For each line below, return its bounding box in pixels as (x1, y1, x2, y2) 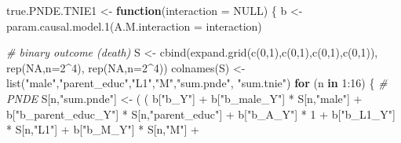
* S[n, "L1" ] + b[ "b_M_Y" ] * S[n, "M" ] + (6, 121, 200, 137)
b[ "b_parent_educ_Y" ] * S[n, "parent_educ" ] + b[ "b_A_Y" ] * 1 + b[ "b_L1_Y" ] (6, 105, 396, 122)
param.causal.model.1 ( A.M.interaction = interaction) (6, 17, 262, 34)
